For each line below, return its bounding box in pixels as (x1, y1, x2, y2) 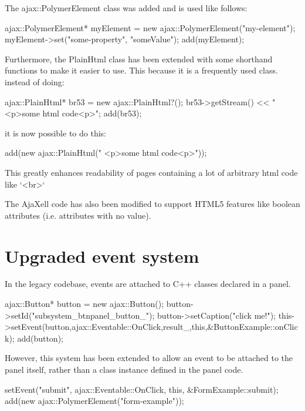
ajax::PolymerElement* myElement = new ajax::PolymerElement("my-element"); (5, 21, 296, 34)
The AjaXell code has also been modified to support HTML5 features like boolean (5, 198, 300, 210)
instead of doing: (5, 75, 65, 88)
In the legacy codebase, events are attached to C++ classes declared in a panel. (5, 278, 291, 290)
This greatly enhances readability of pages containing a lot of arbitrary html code (5, 166, 298, 178)
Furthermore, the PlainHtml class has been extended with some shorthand (5, 52, 273, 65)
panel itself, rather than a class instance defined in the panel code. (5, 363, 243, 375)
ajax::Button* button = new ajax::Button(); (5, 298, 164, 310)
